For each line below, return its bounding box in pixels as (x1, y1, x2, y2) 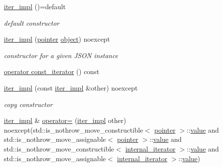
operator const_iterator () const (4, 66, 100, 76)
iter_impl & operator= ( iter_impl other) (4, 115, 126, 125)
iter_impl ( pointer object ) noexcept (4, 34, 110, 44)
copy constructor (4, 99, 53, 109)
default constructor (4, 17, 59, 28)
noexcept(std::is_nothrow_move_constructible (4, 124, 143, 135)
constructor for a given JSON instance (4, 50, 118, 60)
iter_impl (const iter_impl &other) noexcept (4, 82, 138, 92)
